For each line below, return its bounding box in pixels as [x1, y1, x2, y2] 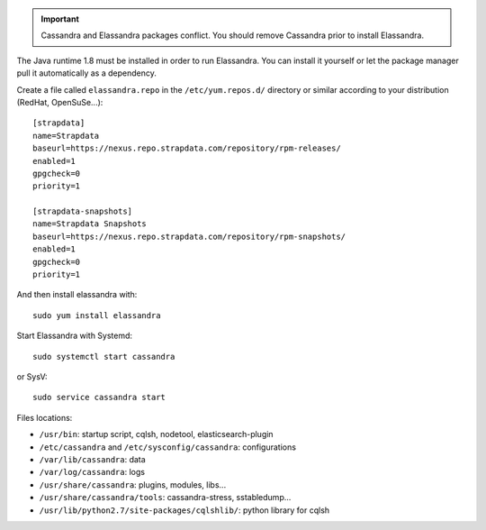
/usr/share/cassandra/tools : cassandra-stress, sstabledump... [39, 492, 292, 503]
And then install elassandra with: [16, 289, 138, 300]
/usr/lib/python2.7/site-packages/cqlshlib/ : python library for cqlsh [39, 505, 330, 516]
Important [40, 14, 80, 24]
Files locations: [16, 412, 73, 423]
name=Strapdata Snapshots [32, 219, 148, 229]
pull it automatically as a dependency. [16, 68, 157, 78]
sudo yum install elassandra [32, 310, 161, 320]
